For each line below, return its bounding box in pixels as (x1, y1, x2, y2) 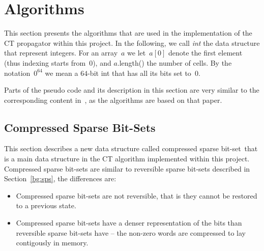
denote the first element (168, 47, 243, 58)
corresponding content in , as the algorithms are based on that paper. (4, 94, 222, 105)
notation (4, 67, 31, 78)
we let (127, 47, 146, 58)
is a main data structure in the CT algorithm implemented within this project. (4, 153, 250, 164)
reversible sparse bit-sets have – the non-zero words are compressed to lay (16, 227, 246, 238)
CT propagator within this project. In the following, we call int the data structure (4, 37, 260, 48)
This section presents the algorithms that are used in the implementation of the (4, 27, 252, 38)
